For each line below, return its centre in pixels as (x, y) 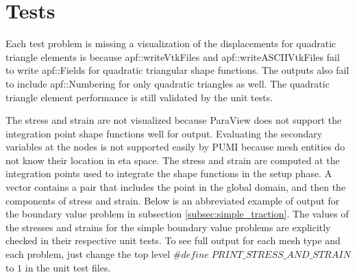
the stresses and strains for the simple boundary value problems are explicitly (168, 227)
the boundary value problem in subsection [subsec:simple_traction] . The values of (177, 214)
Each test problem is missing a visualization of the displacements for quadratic (171, 43)
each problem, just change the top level (88, 254)
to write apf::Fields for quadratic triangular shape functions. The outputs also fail (177, 70)
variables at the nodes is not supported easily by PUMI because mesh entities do (175, 147)
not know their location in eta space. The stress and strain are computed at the (173, 160)
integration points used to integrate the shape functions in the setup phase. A (169, 173)
